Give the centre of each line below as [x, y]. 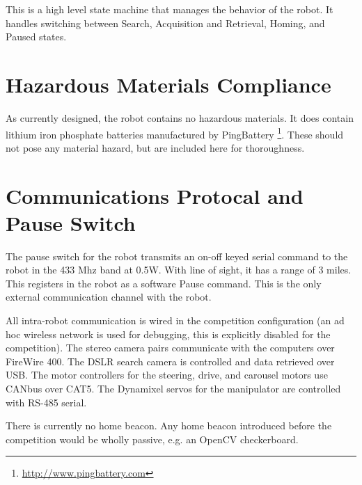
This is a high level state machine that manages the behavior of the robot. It [170, 9]
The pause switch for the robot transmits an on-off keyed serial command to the [177, 256]
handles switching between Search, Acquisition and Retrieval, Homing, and [165, 23]
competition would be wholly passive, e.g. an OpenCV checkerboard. [152, 439]
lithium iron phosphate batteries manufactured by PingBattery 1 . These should [175, 133]
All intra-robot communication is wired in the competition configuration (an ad [175, 320]
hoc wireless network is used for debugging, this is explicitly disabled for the [168, 334]
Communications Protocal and [155, 195]
